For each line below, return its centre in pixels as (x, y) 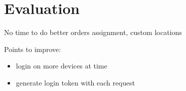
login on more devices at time (61, 66)
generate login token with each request (75, 82)
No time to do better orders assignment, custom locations (93, 32)
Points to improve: (33, 49)
